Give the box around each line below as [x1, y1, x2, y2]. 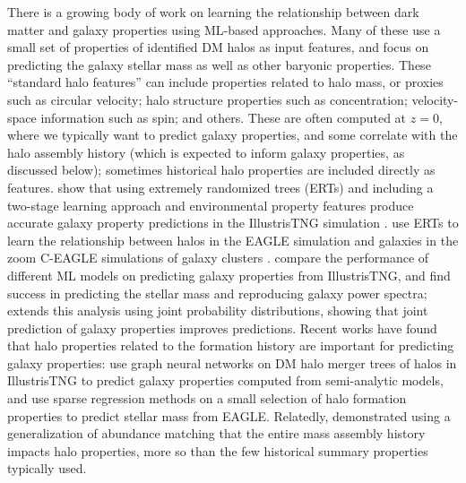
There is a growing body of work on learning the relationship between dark [7, 3, 419, 21]
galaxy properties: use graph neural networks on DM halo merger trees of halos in [7, 353, 457, 372]
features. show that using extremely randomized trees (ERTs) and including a [7, 177, 434, 196]
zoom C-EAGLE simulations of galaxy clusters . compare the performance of [7, 248, 429, 267]
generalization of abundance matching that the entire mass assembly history [7, 424, 426, 443]
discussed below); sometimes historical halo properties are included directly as [7, 160, 436, 179]
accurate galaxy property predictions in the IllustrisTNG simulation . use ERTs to [7, 213, 459, 232]
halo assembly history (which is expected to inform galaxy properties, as [7, 142, 405, 161]
